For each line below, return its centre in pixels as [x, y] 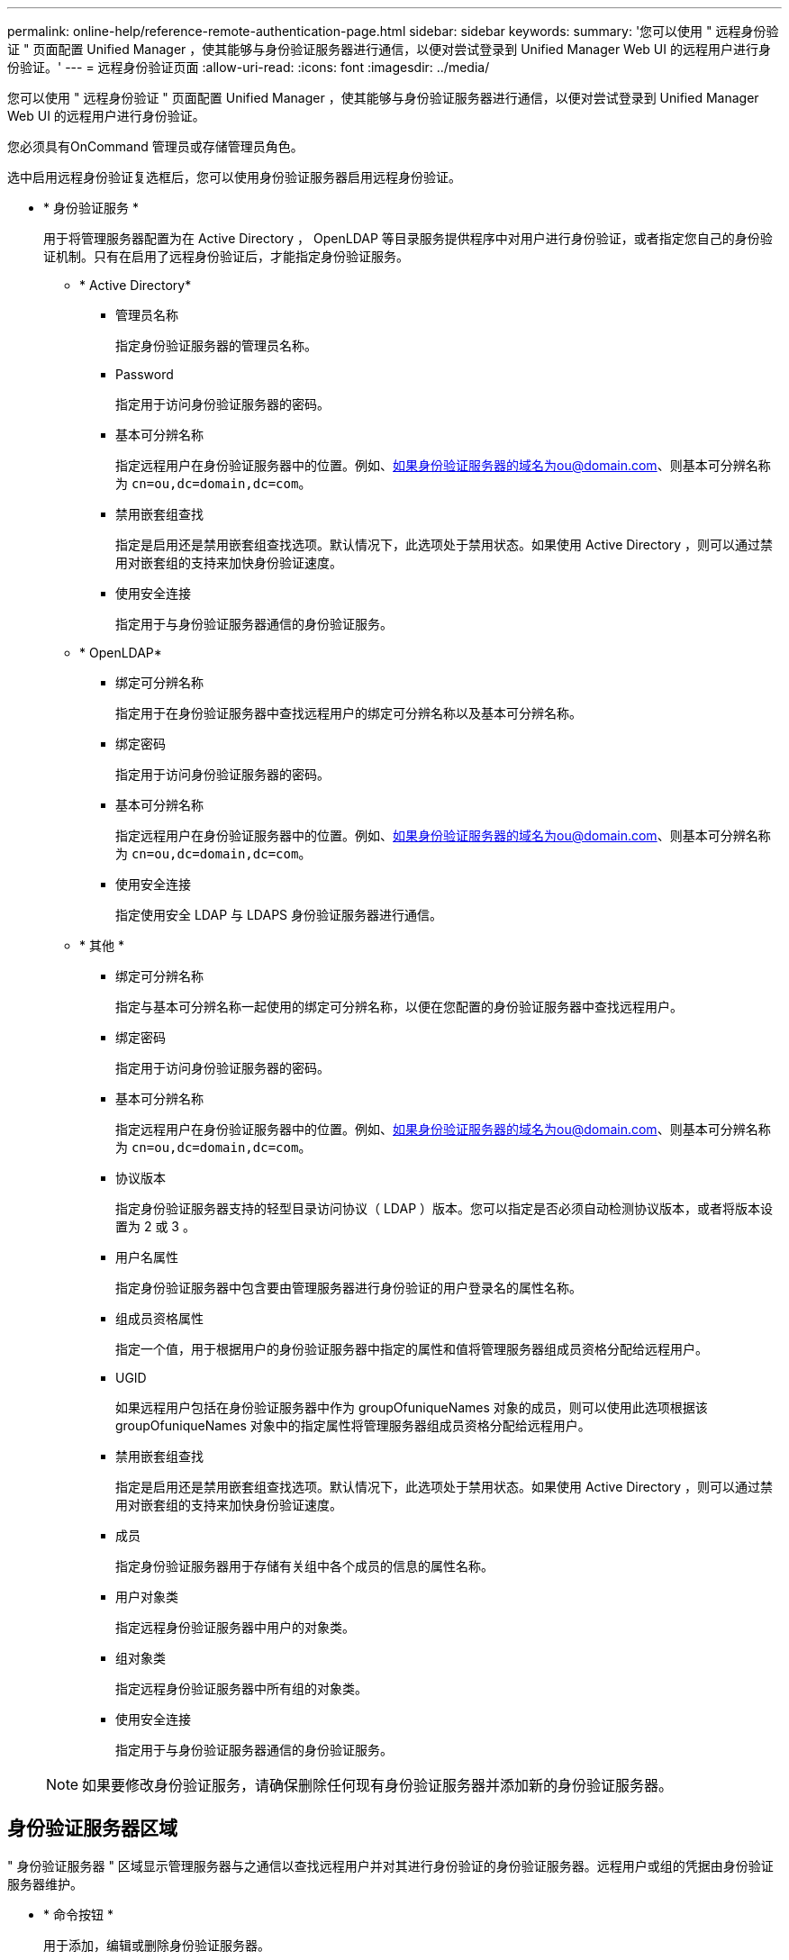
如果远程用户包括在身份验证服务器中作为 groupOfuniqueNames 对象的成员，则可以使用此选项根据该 [412, 1407]
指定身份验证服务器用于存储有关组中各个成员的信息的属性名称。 [304, 1566]
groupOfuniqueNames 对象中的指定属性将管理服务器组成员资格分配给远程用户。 [353, 1425]
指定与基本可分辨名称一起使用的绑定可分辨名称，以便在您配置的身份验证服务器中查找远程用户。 [399, 1007]
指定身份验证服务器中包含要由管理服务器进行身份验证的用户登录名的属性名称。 [349, 1288]
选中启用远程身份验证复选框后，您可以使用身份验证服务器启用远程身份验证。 [234, 177]
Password [145, 374]
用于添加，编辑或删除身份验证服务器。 [157, 1945]
